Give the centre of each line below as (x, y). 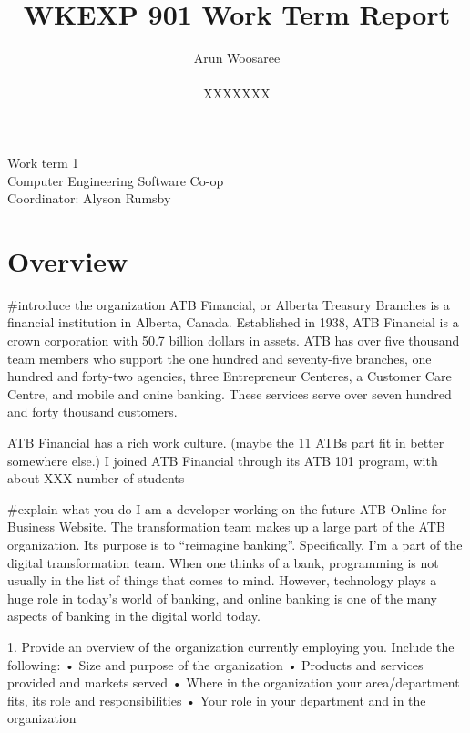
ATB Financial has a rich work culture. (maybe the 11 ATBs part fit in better (226, 442)
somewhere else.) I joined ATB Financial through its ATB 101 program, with (223, 460)
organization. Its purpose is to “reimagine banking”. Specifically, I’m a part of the (235, 544)
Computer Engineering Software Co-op (116, 180)
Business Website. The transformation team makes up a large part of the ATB (226, 527)
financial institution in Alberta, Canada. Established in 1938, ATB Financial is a (233, 322)
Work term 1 (43, 162)
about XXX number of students (96, 478)
